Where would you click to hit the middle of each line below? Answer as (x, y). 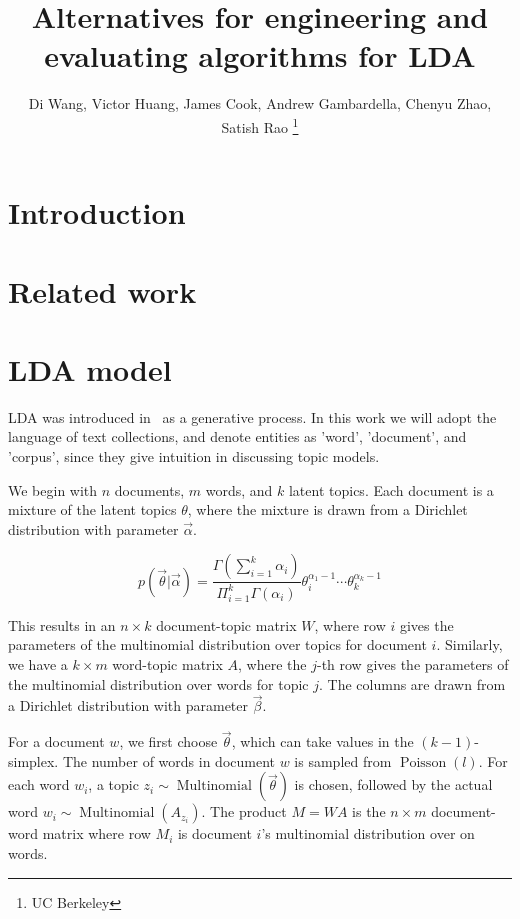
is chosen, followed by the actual (393, 784)
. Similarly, (469, 644)
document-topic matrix (226, 624)
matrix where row (96, 833)
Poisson (423, 762)
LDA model (90, 368)
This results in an (62, 624)
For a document (56, 741)
